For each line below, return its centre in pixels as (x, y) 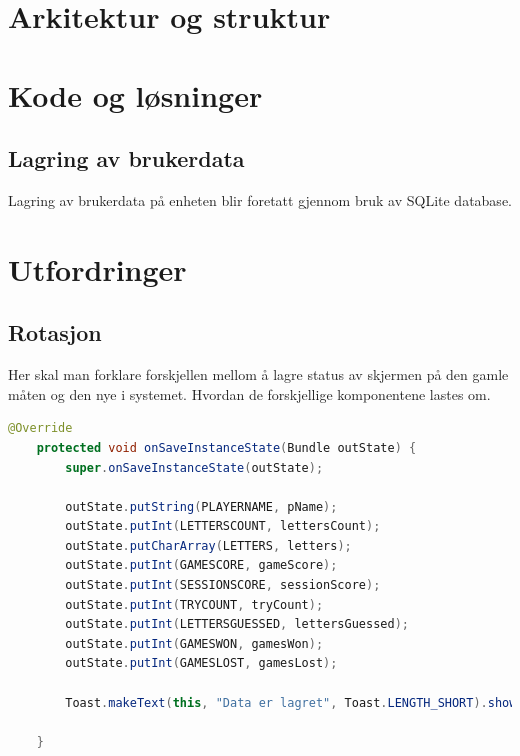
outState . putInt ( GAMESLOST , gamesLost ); (201, 663)
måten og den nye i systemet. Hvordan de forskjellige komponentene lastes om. (249, 393)
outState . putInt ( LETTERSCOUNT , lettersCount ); (223, 526)
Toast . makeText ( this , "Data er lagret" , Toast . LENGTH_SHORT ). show (291, 702)
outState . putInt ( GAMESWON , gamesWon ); (194, 643)
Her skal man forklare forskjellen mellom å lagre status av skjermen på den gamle (258, 374)
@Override (40, 428)
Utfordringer (97, 268)
